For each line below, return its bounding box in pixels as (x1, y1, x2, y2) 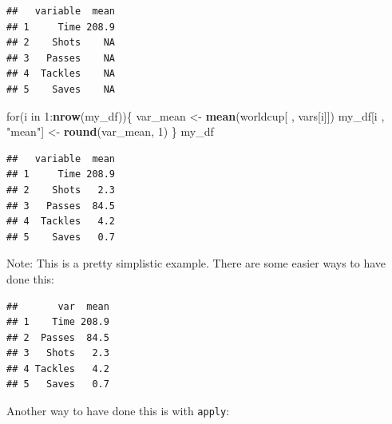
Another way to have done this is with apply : (6, 402, 230, 419)
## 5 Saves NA (6, 83, 116, 95)
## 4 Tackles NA (6, 68, 116, 80)
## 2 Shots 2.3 (6, 184, 116, 196)
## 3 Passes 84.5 (6, 200, 116, 212)
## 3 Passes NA (6, 52, 116, 64)
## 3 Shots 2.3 (6, 347, 109, 359)
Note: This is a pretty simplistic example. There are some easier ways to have (6, 255, 386, 271)
